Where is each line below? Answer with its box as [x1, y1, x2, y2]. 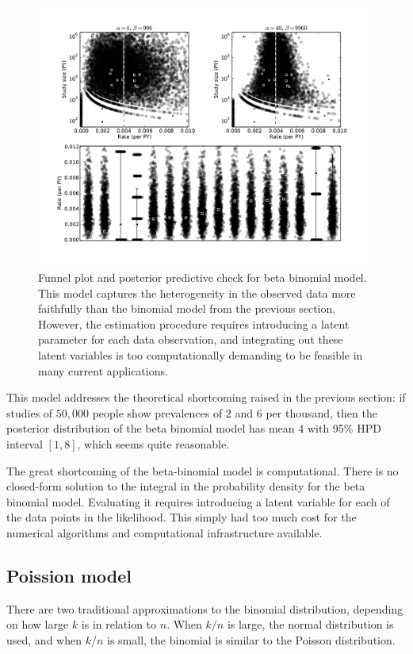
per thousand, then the [266, 404, 377, 421]
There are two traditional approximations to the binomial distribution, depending [6, 600, 403, 617]
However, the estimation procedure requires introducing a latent [38, 315, 350, 332]
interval [6, 436, 43, 452]
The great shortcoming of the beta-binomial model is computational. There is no [6, 462, 399, 479]
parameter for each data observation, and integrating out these [38, 331, 343, 348]
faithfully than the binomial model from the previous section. [38, 300, 336, 317]
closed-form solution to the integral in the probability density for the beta [6, 478, 365, 494]
